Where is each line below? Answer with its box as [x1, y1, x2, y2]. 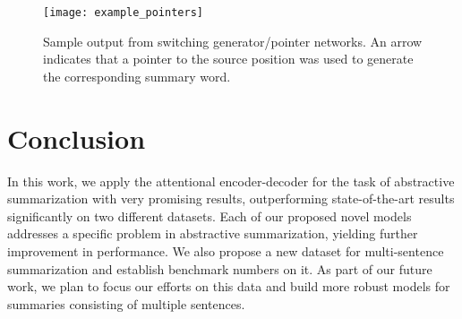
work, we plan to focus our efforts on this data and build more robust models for [7, 277, 450, 296]
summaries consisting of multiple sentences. [7, 294, 245, 313]
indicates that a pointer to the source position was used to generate [43, 49, 414, 68]
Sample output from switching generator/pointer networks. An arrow [43, 31, 423, 50]
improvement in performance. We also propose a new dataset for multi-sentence [7, 241, 444, 260]
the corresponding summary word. [43, 66, 231, 85]
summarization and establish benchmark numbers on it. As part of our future [7, 259, 432, 278]
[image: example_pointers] [43, 6, 203, 19]
